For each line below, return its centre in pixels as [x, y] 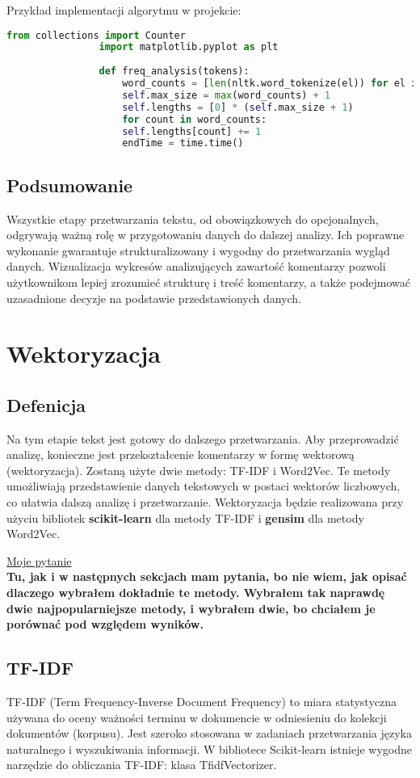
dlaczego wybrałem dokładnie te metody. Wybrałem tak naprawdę [196, 593]
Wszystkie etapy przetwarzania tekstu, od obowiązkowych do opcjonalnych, [193, 219]
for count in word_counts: [195, 119]
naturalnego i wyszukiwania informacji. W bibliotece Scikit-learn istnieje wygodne [209, 749]
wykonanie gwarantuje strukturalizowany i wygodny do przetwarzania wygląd [198, 250]
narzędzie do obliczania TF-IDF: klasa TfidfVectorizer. [142, 765]
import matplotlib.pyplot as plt [189, 47]
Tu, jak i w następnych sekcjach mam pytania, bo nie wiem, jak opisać [207, 576]
